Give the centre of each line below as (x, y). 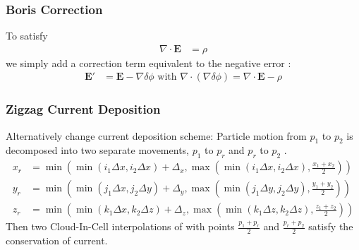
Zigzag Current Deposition (83, 109)
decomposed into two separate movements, (97, 150)
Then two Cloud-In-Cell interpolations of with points (120, 226)
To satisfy (27, 36)
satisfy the (331, 226)
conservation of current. (57, 240)
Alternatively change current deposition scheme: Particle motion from (156, 135)
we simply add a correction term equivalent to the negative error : (148, 63)
